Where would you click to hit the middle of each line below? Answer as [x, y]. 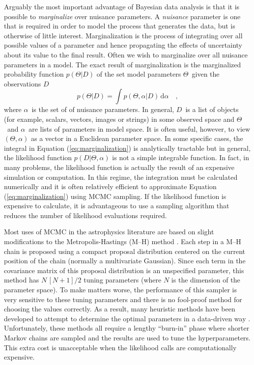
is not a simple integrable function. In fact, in [181, 157]
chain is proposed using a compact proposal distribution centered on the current [125, 251]
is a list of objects [212, 109]
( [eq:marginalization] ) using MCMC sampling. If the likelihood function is [115, 196]
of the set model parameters [139, 74]
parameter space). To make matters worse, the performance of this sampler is [120, 290]
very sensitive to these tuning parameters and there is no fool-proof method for [123, 299]
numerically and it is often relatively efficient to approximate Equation [110, 186]
